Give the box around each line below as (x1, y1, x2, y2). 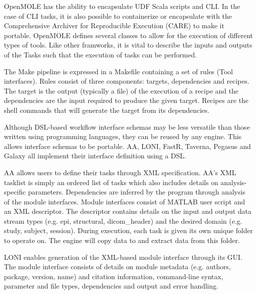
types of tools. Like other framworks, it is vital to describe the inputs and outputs (4, 40, 253, 50)
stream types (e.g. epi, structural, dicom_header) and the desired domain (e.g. (4, 215, 242, 226)
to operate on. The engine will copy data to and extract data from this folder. (4, 235, 240, 245)
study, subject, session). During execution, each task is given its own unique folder (4, 225, 253, 236)
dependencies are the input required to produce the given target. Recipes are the (4, 95, 249, 105)
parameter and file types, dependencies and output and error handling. (4, 281, 218, 291)
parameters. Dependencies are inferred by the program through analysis (28, 187, 246, 197)
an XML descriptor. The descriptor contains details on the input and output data (4, 206, 252, 216)
